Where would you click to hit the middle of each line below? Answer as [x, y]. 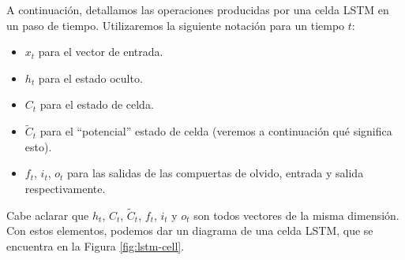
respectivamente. [65, 188]
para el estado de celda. [97, 104]
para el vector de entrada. [101, 52]
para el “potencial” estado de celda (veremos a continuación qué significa [216, 131]
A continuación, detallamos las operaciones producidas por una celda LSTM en [198, 9]
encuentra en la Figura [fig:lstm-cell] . [96, 245]
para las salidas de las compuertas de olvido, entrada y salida [216, 173]
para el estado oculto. [90, 78]
